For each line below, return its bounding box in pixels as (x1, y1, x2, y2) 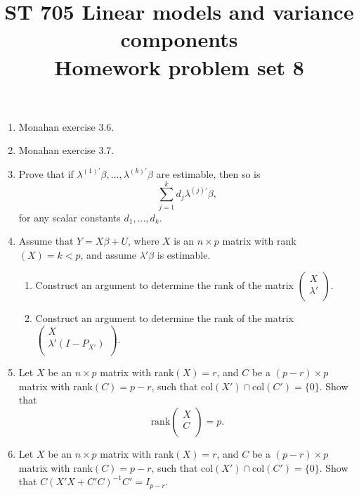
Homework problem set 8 (54, 52, 304, 81)
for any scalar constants (18, 210, 121, 224)
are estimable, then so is (156, 166, 261, 181)
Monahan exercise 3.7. (18, 143, 115, 157)
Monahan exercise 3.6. (18, 119, 115, 134)
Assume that (18, 233, 74, 248)
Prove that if (18, 166, 74, 181)
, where (128, 233, 159, 248)
